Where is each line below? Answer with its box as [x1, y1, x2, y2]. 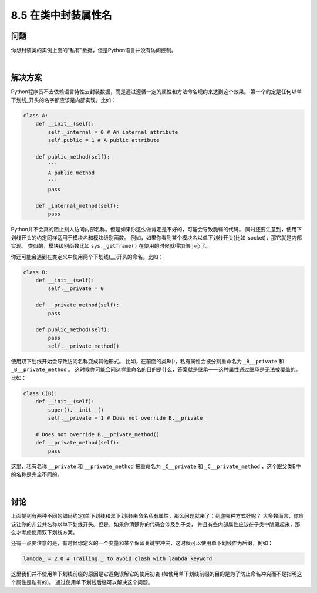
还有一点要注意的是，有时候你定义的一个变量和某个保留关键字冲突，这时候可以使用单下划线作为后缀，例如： [11, 540, 273, 547]
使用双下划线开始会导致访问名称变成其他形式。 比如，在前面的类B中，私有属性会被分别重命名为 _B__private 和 [11, 358, 284, 365]
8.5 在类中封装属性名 [11, 9, 112, 22]
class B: [23, 269, 49, 275]
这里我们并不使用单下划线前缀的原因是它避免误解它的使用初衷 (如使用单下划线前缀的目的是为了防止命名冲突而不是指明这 [11, 570, 302, 578]
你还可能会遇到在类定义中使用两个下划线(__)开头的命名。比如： [11, 253, 164, 260]
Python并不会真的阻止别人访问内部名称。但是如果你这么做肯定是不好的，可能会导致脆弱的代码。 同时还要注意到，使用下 [11, 226, 302, 233]
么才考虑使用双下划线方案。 [11, 529, 78, 536]
